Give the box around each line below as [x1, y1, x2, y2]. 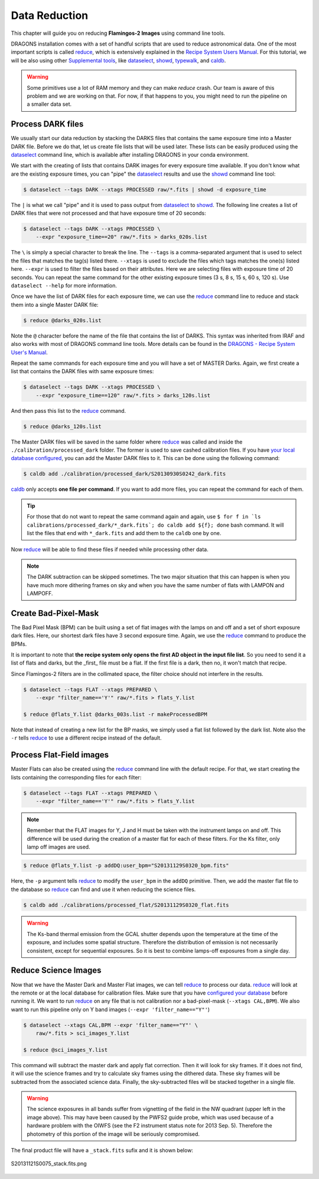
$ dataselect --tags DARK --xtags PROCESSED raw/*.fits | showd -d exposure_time [23, 186, 267, 193]
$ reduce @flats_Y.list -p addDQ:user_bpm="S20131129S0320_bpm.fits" [23, 862, 229, 869]
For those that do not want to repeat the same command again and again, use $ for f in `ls [27, 513, 261, 520]
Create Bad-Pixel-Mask [11, 608, 99, 618]
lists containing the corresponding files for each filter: [11, 773, 142, 780]
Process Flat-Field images [11, 750, 109, 760]
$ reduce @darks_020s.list [23, 317, 102, 323]
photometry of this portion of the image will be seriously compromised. [27, 1130, 200, 1138]
